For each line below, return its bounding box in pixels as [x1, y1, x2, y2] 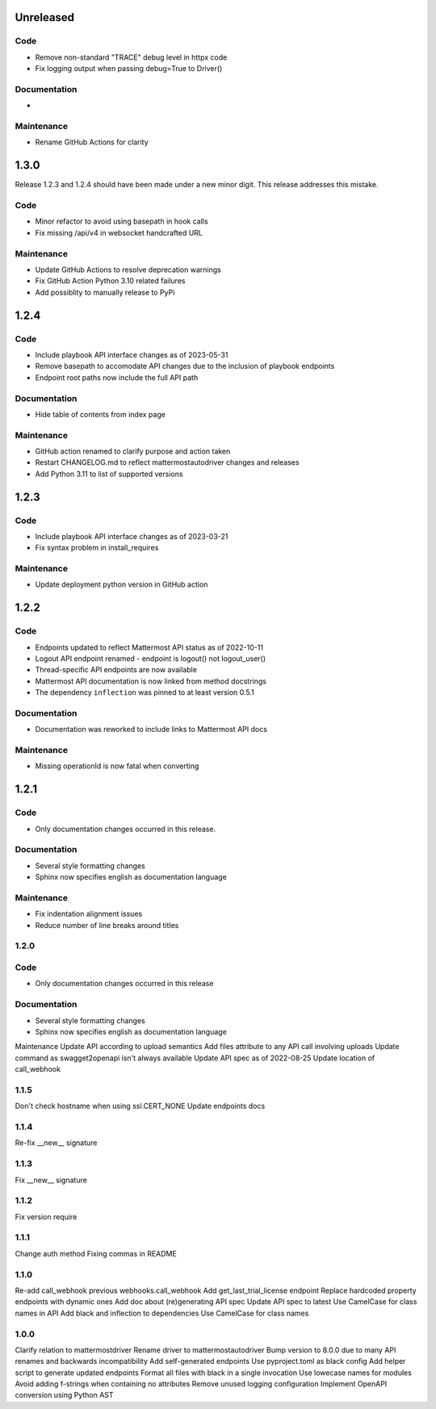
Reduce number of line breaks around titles [35, 920, 179, 930]
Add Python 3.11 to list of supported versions [35, 469, 183, 479]
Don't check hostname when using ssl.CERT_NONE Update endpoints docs [15, 1102, 266, 1111]
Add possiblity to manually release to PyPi [35, 287, 175, 297]
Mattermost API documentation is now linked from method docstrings [35, 676, 266, 686]
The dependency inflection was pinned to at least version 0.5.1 [35, 688, 254, 697]
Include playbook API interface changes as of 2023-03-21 [35, 531, 228, 541]
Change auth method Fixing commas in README [15, 1248, 177, 1258]
